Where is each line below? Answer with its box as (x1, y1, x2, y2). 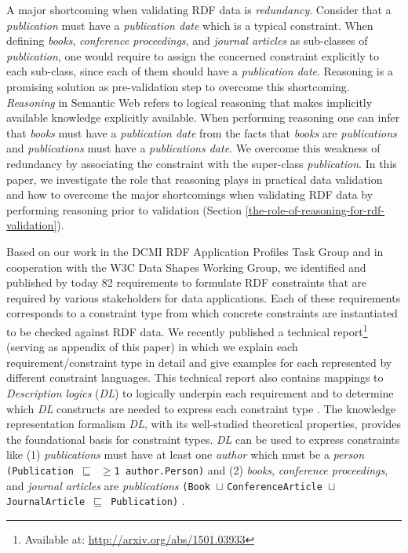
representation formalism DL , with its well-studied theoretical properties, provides (6, 416, 402, 432)
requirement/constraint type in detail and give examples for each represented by (6, 353, 392, 370)
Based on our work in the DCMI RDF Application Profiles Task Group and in (6, 243, 384, 259)
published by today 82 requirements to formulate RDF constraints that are (6, 274, 367, 291)
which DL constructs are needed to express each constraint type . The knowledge (6, 400, 396, 416)
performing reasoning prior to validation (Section (6, 201, 242, 218)
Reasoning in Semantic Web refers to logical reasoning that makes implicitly (6, 93, 373, 110)
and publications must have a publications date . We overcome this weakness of (6, 140, 381, 156)
